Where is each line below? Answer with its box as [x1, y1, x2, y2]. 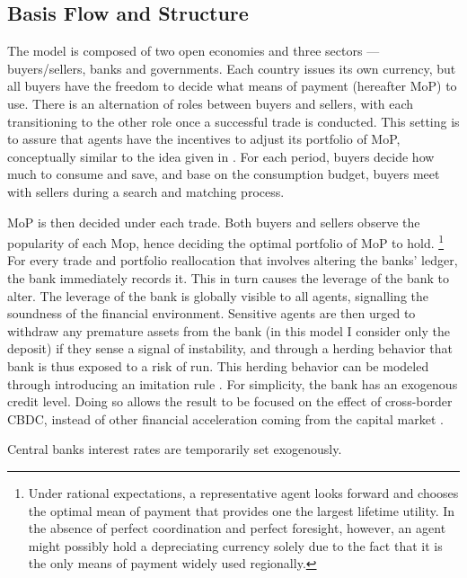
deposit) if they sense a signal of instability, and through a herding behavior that [7, 339, 454, 358]
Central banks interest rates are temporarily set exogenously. [7, 440, 342, 458]
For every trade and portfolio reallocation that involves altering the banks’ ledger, [7, 251, 458, 270]
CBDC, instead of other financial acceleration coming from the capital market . [7, 409, 444, 428]
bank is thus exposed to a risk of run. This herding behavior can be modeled [7, 356, 429, 375]
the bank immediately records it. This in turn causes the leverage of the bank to [7, 268, 450, 287]
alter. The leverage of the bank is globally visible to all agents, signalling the [7, 286, 428, 305]
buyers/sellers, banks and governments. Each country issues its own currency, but [7, 58, 456, 77]
